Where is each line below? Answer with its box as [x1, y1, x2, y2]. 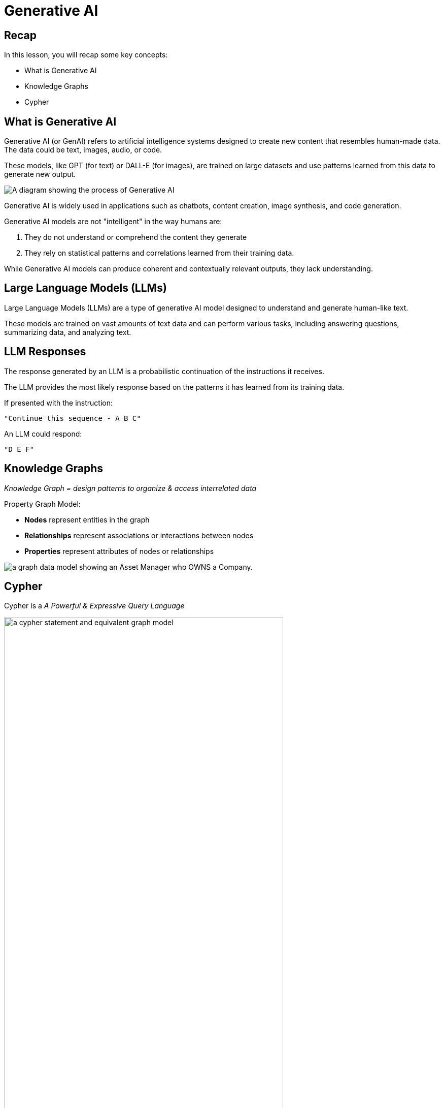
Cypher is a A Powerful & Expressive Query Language [4, 601, 185, 610]
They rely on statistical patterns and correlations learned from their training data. [24, 249, 294, 258]
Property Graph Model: [4, 499, 81, 508]
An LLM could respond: [4, 429, 82, 438]
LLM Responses [4, 345, 86, 358]
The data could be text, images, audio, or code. [4, 145, 162, 155]
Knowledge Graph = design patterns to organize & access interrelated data [4, 483, 257, 493]
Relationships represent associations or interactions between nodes [24, 531, 254, 540]
